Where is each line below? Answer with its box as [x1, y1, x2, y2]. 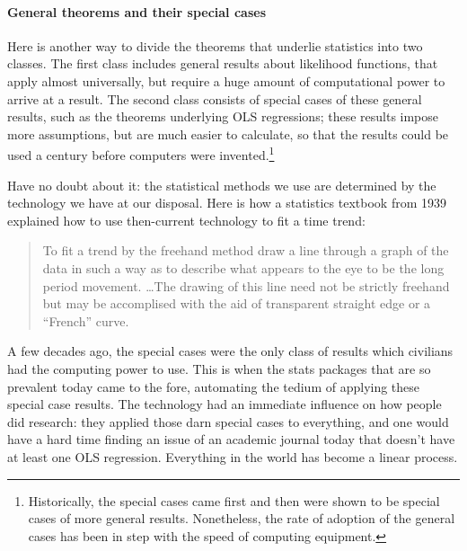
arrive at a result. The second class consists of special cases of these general [7, 89, 422, 108]
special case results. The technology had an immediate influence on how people [7, 395, 442, 413]
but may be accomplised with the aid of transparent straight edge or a [42, 294, 431, 313]
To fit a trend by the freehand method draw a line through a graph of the [42, 241, 449, 260]
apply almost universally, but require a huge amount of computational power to [7, 71, 445, 90]
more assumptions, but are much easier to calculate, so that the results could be [7, 124, 449, 143]
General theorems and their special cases [7, 2, 267, 21]
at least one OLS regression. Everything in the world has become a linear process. [7, 447, 458, 466]
